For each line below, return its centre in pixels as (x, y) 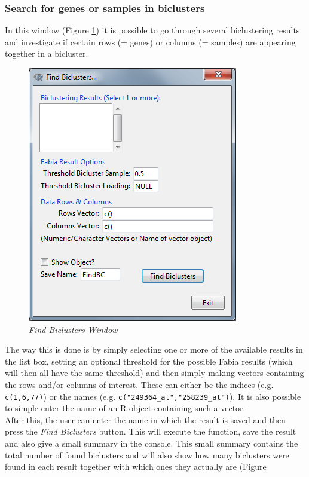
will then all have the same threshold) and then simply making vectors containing (154, 373)
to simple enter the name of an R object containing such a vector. (125, 408)
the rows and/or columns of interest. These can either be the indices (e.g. (139, 384)
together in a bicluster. (47, 53)
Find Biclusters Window (73, 329)
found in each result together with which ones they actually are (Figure (136, 467)
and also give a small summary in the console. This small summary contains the (152, 443)
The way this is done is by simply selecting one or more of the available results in (154, 349)
